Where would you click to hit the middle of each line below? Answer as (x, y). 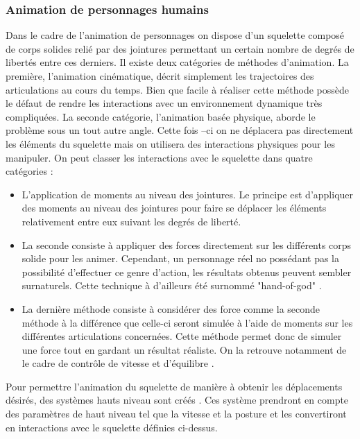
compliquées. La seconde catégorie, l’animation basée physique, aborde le (161, 116)
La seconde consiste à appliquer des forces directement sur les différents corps (187, 244)
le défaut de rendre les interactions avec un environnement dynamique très (164, 103)
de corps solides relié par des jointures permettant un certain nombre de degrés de (180, 48)
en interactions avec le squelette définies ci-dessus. (112, 427)
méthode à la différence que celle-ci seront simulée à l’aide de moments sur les (187, 322)
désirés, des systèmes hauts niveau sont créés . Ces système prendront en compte (177, 400)
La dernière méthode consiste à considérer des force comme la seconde (171, 308)
